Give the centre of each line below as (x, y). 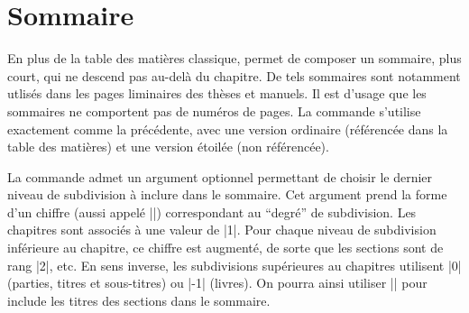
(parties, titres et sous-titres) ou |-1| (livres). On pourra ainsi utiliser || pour (217, 283)
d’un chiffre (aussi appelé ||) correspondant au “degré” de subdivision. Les (212, 212)
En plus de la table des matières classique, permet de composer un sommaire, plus (234, 58)
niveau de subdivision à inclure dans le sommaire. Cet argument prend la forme (227, 194)
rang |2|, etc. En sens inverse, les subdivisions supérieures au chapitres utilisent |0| (234, 265)
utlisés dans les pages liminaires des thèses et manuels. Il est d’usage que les (217, 93)
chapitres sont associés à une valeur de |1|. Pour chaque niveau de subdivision (222, 230)
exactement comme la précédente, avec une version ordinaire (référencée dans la (228, 129)
